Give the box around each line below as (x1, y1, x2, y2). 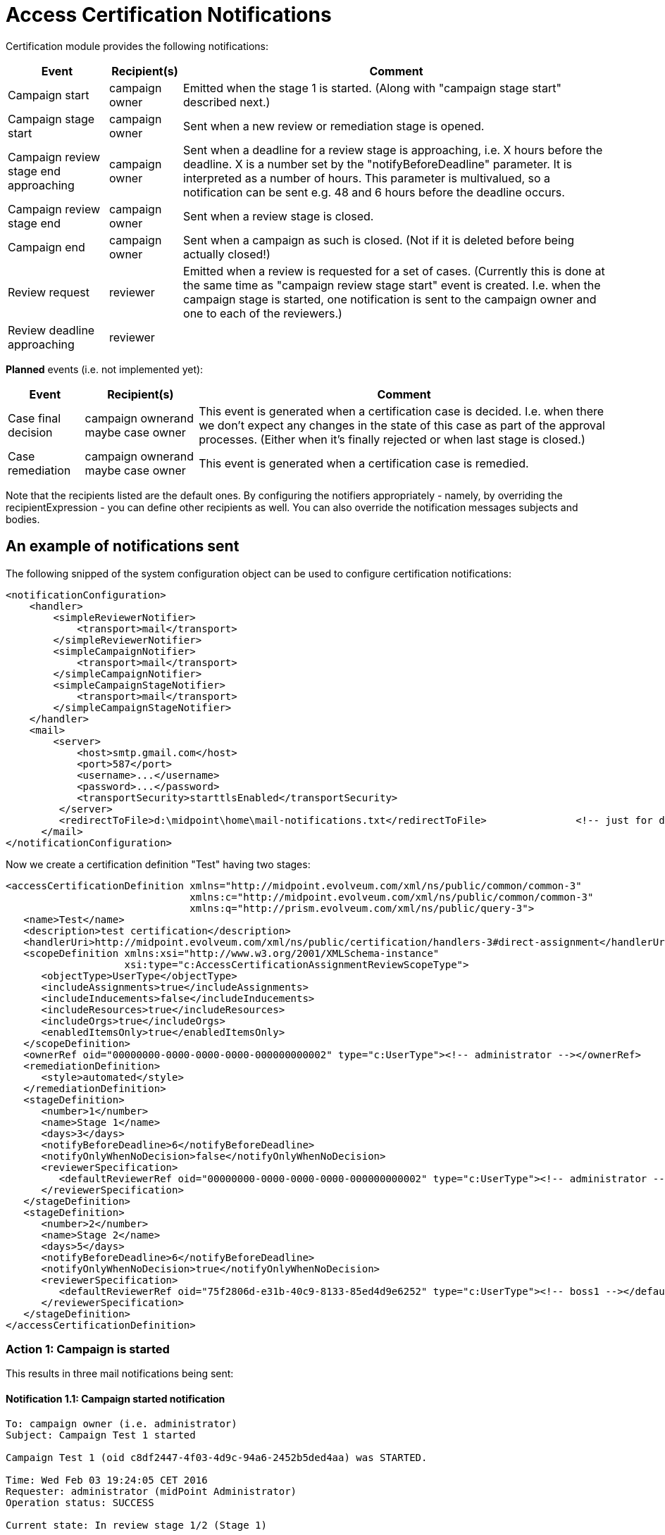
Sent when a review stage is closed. (183, 208, 374, 223)
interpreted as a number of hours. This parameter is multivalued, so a (183, 170, 551, 185)
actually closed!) (183, 246, 271, 261)
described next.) (183, 94, 271, 109)
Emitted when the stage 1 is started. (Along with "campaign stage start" (183, 80, 561, 95)
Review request (8, 284, 89, 299)
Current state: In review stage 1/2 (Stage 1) (6, 1519, 267, 1531)
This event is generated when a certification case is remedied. (199, 456, 529, 470)
